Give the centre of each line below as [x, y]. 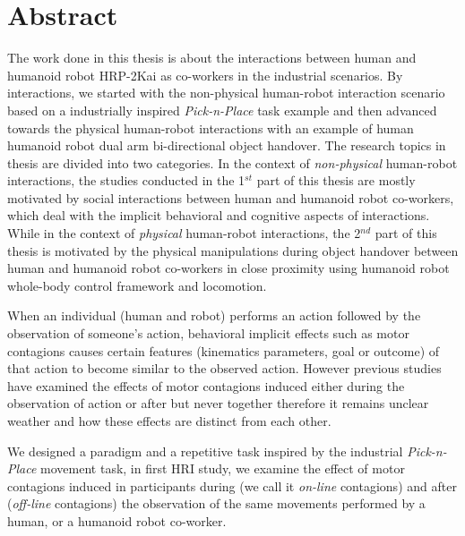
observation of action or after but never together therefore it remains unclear [218, 403]
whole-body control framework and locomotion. [137, 285]
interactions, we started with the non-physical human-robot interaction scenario [226, 93]
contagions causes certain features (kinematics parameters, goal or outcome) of [224, 350]
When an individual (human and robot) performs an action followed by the [214, 315]
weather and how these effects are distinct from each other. [169, 421]
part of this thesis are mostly [336, 180]
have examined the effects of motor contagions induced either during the [206, 385]
